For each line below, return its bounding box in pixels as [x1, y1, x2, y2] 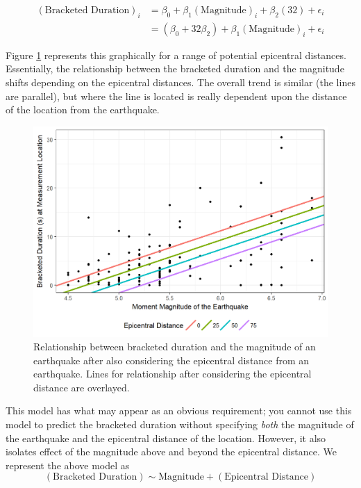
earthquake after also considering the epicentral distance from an [33, 352, 310, 367]
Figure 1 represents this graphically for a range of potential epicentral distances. [6, 47, 346, 62]
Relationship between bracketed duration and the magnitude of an [33, 339, 316, 354]
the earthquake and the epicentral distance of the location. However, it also [6, 430, 326, 445]
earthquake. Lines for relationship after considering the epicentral [33, 366, 312, 381]
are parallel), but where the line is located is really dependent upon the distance [6, 88, 347, 103]
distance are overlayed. [33, 380, 130, 394]
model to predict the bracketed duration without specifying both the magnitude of [6, 417, 354, 432]
